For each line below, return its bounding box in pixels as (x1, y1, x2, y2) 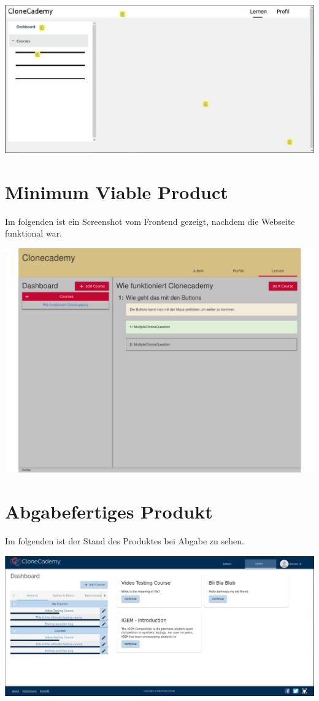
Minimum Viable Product (5, 179, 228, 204)
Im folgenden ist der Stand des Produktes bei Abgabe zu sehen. (5, 535, 244, 547)
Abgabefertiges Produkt (5, 499, 213, 524)
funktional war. (5, 227, 63, 240)
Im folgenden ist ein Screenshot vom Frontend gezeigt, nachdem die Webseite (5, 214, 295, 227)
